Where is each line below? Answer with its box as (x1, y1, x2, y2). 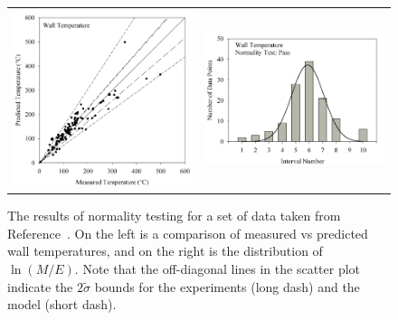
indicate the (7, 277, 73, 296)
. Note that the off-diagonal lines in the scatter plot (74, 259, 361, 278)
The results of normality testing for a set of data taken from (7, 206, 341, 225)
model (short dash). (7, 295, 117, 314)
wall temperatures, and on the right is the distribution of (7, 241, 323, 260)
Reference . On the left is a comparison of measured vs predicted (7, 223, 368, 242)
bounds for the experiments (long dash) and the (94, 277, 360, 296)
